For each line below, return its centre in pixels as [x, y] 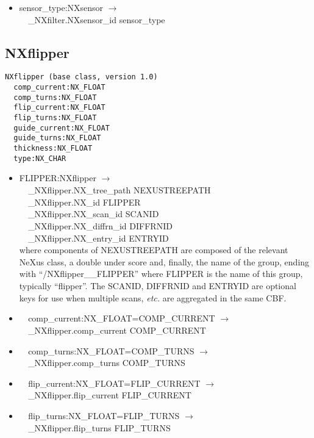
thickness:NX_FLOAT [53, 149]
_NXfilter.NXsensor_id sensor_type [97, 19]
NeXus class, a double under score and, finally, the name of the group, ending [164, 261]
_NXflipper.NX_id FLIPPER [84, 202]
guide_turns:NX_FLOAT [57, 138]
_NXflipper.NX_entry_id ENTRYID [98, 238]
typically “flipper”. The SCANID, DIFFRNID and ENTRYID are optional [158, 286]
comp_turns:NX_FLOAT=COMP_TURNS [111, 350]
